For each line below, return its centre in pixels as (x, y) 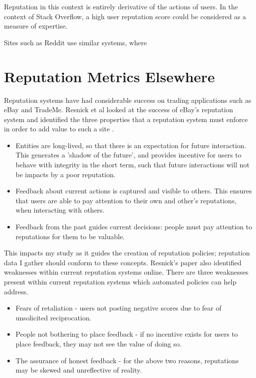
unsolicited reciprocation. (53, 317)
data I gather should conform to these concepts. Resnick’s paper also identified (123, 262)
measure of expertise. (36, 26)
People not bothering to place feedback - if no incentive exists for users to (127, 334)
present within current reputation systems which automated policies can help (120, 282)
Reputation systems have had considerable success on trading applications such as (128, 100)
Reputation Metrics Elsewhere (110, 76)
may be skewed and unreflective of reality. (79, 370)
